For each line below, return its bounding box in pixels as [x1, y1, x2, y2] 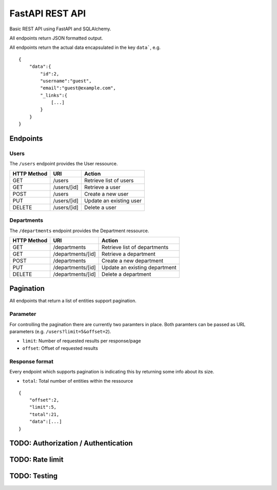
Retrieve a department [102, 250, 156, 257]
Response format [9, 357, 54, 365]
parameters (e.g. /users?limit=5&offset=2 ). [9, 328, 111, 334]
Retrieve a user [84, 183, 121, 191]
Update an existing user [84, 197, 142, 204]
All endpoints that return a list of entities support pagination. [9, 298, 137, 304]
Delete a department [102, 270, 151, 277]
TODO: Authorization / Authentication [9, 439, 133, 448]
